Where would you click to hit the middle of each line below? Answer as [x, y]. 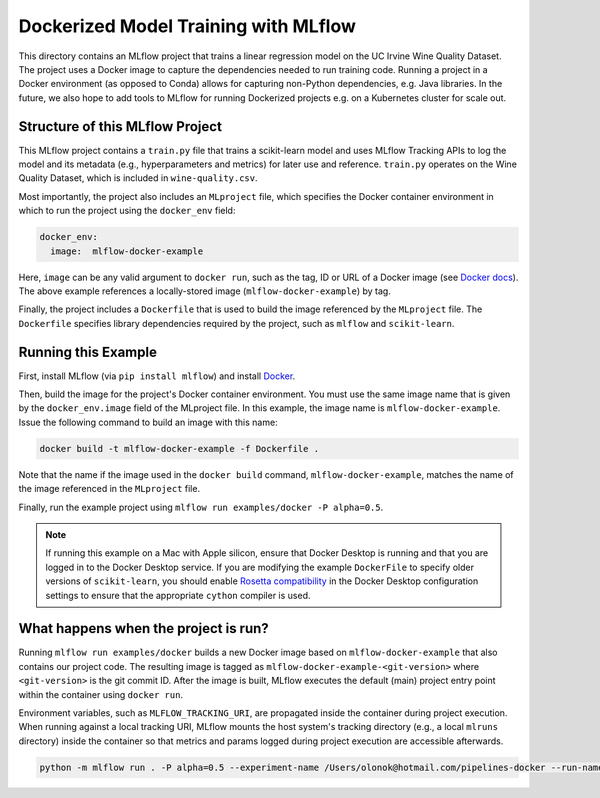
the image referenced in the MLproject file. [109, 489]
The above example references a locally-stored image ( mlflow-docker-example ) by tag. [205, 291]
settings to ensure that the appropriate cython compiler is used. [178, 595]
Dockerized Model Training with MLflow [187, 26]
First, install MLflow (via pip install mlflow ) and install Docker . [157, 376]
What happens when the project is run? [143, 628]
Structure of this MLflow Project [120, 126]
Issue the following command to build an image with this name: [148, 422]
